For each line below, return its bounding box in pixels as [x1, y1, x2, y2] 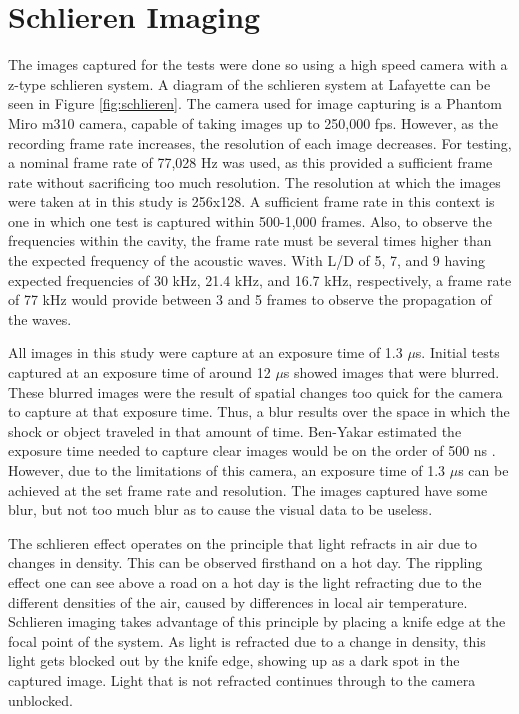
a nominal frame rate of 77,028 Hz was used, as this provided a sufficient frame [8, 152, 493, 173]
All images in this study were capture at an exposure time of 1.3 [8, 342, 403, 363]
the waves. [8, 308, 72, 329]
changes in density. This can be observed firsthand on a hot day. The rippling [8, 552, 483, 573]
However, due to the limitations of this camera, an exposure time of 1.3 [8, 460, 446, 480]
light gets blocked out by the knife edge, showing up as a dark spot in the [8, 650, 460, 671]
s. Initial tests [415, 342, 500, 363]
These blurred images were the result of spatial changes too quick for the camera [8, 381, 503, 402]
